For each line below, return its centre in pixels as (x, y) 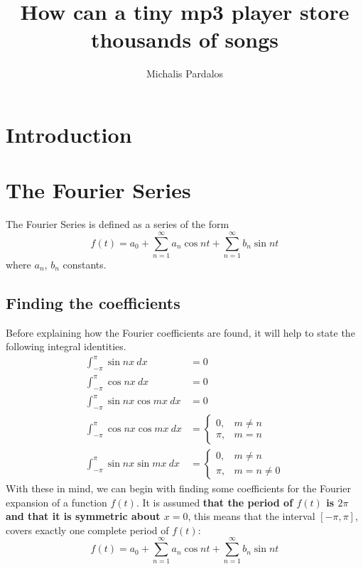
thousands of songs (185, 39)
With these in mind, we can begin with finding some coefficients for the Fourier (178, 488)
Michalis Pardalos (185, 74)
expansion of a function (56, 502)
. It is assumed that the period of (215, 502)
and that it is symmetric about (83, 516)
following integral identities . (66, 346)
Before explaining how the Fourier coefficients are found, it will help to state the (180, 332)
